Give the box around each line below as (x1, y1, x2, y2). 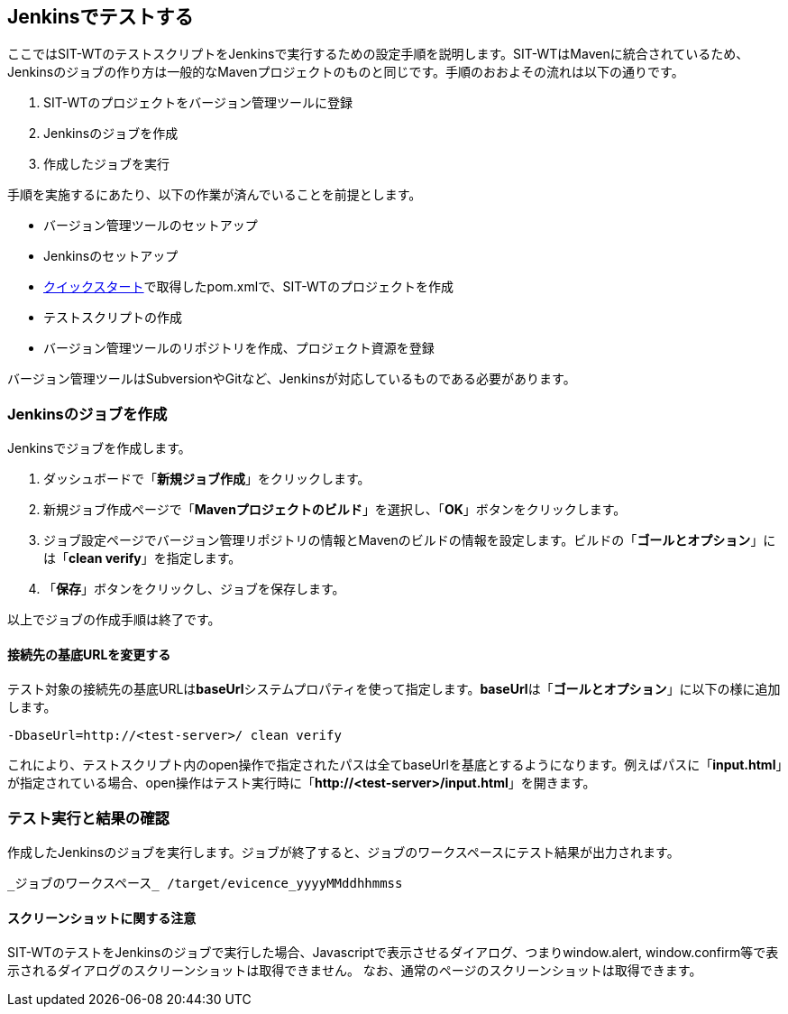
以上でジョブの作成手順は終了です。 (7, 612, 221, 628)
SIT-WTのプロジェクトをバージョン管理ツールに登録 (43, 95, 353, 111)
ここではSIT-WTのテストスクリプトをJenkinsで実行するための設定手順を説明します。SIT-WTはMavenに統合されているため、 (7, 46, 749, 62)
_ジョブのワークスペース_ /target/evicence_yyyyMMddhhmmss (7, 876, 403, 891)
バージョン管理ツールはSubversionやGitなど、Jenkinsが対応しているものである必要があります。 (7, 371, 576, 387)
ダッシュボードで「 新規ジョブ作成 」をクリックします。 (43, 471, 371, 487)
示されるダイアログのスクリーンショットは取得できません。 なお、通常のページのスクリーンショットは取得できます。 (7, 963, 702, 979)
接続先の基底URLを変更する (7, 646, 171, 662)
